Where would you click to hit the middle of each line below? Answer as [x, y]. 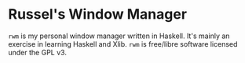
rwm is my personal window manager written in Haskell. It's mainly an [119, 36]
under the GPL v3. [37, 52]
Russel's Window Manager [97, 14]
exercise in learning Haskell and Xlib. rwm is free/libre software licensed [123, 44]
